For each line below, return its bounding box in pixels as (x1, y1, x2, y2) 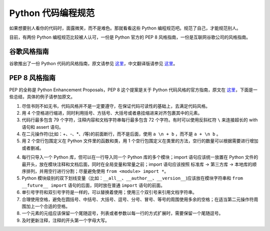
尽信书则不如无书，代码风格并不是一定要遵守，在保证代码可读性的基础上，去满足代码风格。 (21, 103, 210, 109)
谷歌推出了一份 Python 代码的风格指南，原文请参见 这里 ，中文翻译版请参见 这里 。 (9, 60, 178, 66)
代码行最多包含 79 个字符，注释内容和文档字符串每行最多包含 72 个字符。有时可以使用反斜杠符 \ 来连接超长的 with (21, 117, 258, 123)
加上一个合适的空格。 (25, 203, 70, 209)
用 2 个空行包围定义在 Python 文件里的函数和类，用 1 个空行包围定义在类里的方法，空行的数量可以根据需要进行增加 (21, 138, 258, 144)
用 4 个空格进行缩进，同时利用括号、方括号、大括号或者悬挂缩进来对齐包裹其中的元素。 (21, 110, 202, 116)
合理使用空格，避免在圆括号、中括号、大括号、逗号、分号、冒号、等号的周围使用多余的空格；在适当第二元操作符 (21, 196, 254, 202)
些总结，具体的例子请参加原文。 (9, 94, 75, 100)
